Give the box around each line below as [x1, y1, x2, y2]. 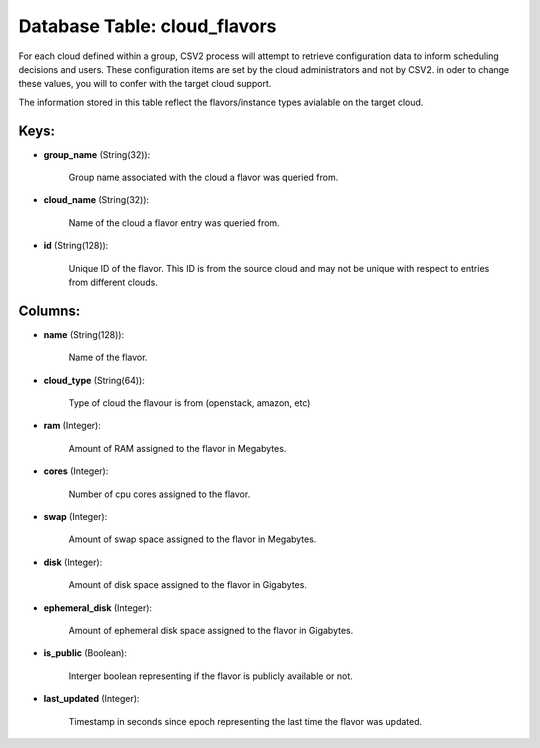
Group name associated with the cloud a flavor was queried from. [68, 171, 339, 184]
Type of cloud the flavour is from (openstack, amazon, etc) [68, 397, 311, 409]
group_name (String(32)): [43, 148, 151, 160]
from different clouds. [68, 276, 159, 288]
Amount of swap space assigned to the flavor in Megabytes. [68, 533, 317, 545]
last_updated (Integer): [43, 693, 140, 705]
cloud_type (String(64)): [43, 374, 145, 386]
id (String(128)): [43, 240, 109, 252]
